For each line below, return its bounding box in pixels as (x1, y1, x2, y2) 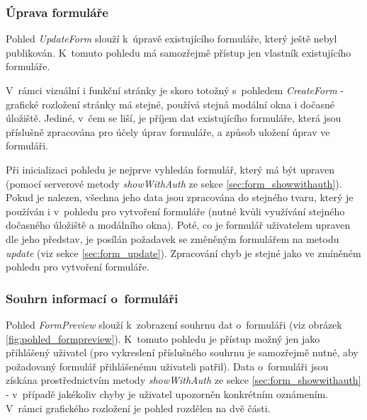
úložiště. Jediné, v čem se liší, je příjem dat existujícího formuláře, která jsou (6, 110, 341, 125)
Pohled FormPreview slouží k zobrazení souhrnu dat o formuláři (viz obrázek (6, 317, 342, 331)
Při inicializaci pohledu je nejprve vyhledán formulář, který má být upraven (6, 161, 335, 176)
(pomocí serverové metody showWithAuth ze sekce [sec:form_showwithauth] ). (6, 176, 342, 191)
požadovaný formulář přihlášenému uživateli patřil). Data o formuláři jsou (6, 358, 329, 373)
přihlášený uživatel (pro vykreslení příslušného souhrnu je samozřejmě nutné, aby (6, 345, 358, 360)
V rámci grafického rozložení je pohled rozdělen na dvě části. (6, 400, 271, 415)
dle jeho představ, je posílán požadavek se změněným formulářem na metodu (6, 231, 339, 246)
